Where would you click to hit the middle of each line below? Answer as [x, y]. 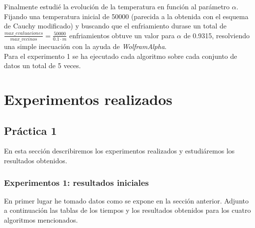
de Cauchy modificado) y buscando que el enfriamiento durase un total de [115, 26]
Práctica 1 [30, 130]
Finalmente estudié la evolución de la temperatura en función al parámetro [117, 6]
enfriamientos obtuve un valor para [122, 35]
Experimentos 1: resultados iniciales [76, 182]
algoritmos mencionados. [41, 220]
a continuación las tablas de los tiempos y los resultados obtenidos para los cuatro [127, 210]
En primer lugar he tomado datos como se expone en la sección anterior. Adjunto [126, 200]
